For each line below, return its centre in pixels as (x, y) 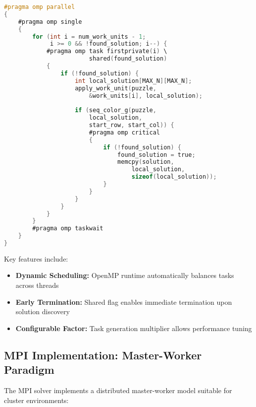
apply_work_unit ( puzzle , (116, 88)
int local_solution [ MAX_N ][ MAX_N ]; (133, 81)
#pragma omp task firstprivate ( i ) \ (107, 51)
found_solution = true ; (156, 155)
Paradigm (29, 370)
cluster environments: (36, 400)
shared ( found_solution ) (128, 59)
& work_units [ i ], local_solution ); (146, 96)
